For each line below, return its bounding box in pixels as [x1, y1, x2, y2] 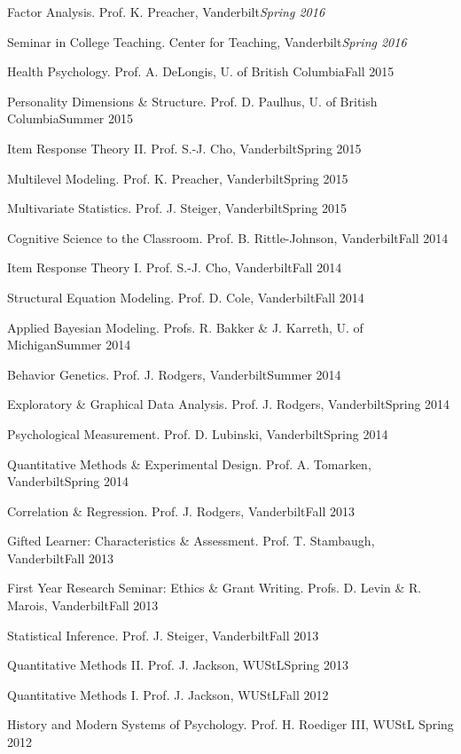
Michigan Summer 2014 [7, 335, 131, 354]
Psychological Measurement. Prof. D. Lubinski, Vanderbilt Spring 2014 [7, 424, 388, 443]
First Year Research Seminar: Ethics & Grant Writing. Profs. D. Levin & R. [7, 578, 422, 597]
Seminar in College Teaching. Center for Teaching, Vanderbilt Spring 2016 [7, 32, 407, 51]
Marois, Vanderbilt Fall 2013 [7, 596, 159, 615]
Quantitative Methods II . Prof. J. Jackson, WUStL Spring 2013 [7, 656, 348, 674]
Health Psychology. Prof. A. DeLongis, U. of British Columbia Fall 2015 [7, 62, 395, 81]
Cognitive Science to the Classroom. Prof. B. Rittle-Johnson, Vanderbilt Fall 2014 [7, 228, 449, 247]
